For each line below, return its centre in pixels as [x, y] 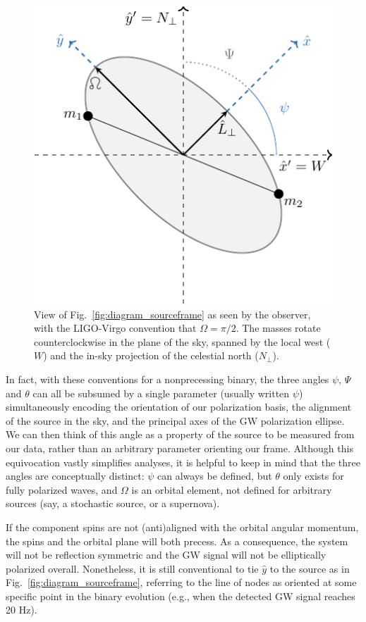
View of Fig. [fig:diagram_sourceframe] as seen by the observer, [172, 314]
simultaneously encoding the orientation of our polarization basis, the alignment [179, 407]
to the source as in [310, 568]
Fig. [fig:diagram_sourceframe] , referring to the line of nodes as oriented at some [181, 582]
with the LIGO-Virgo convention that [115, 328]
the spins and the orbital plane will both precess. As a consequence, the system [177, 541]
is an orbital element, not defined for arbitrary [232, 489]
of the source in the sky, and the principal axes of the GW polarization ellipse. [175, 420]
